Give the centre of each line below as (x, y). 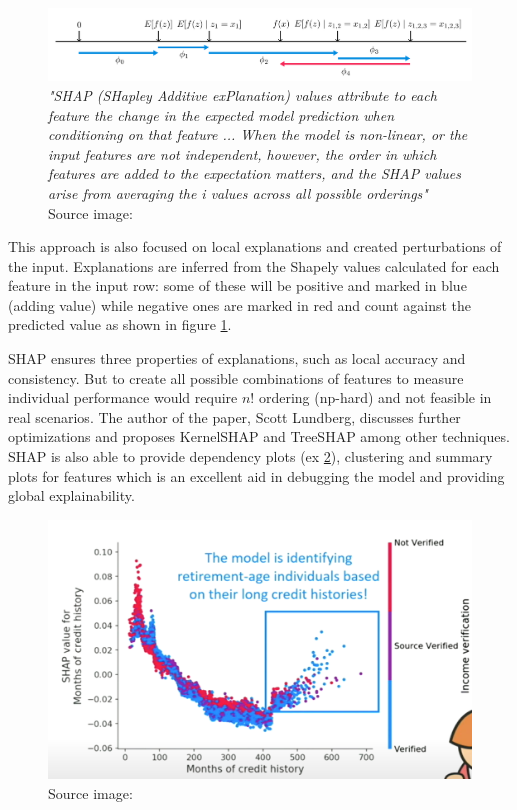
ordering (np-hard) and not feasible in (375, 397)
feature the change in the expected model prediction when (221, 114)
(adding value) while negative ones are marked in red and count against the (240, 304)
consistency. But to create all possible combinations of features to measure (236, 377)
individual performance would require (123, 397)
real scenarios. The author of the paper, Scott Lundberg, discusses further (234, 416)
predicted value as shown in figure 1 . (120, 324)
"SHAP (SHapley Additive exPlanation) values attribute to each (242, 94)
